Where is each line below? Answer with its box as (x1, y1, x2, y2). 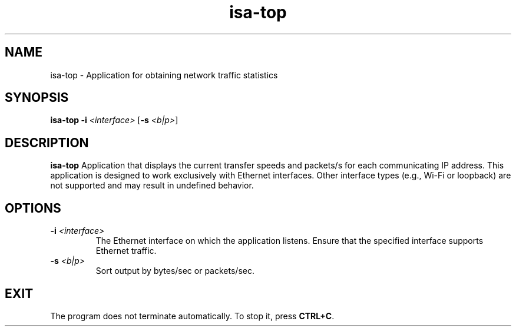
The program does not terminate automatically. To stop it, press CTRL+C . (50, 310, 335, 321)
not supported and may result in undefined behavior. (50, 180, 254, 191)
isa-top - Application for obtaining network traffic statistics (50, 69, 278, 80)
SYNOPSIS (5, 90, 69, 105)
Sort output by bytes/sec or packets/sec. (95, 266, 254, 276)
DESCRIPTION (5, 135, 89, 150)
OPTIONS (5, 200, 61, 216)
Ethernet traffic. (95, 246, 157, 256)
